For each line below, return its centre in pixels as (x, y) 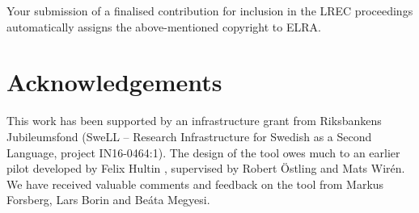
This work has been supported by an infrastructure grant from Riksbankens (194, 121)
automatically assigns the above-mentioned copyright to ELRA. (164, 26)
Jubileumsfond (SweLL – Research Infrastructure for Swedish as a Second (189, 136)
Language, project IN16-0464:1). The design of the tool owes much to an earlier (203, 152)
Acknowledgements (114, 82)
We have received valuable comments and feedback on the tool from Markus (195, 184)
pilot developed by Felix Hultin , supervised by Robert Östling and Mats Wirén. (206, 168)
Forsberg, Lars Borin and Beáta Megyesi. (108, 200)
